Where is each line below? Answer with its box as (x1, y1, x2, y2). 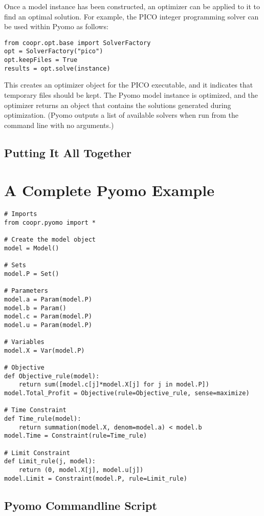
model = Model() (4, 244, 59, 252)
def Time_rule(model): (4, 415, 81, 423)
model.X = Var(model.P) (4, 347, 85, 354)
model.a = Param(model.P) (4, 295, 92, 303)
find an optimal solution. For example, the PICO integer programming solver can (4, 11, 259, 21)
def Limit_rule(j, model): (4, 458, 96, 465)
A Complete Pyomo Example (4, 180, 214, 201)
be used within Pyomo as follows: (4, 21, 108, 32)
